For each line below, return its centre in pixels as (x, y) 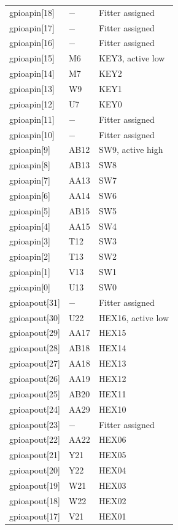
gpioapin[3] (30, 241)
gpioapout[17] (35, 516)
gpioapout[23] (35, 424)
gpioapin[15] (32, 58)
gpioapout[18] (35, 500)
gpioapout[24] (35, 409)
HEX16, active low (134, 317)
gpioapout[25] (35, 393)
